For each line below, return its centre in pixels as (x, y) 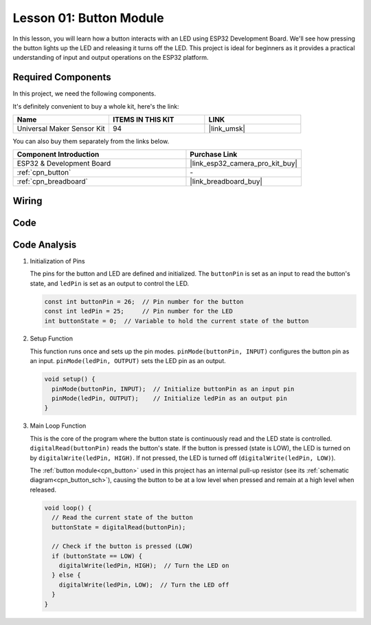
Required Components (62, 77)
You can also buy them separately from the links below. (91, 142)
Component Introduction (58, 155)
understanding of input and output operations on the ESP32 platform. (111, 58)
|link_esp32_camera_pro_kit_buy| (244, 164)
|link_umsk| (227, 129)
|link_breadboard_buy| (226, 182)
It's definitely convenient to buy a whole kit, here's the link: (96, 106)
